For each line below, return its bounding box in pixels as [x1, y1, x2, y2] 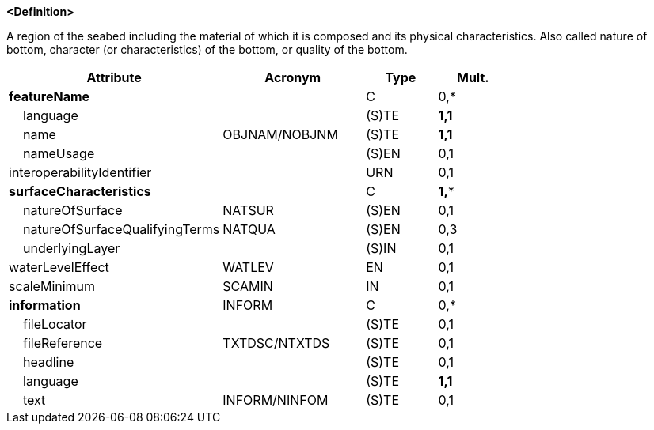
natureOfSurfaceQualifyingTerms [23, 221, 220, 237]
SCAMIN [222, 278, 273, 294]
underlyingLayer [23, 240, 120, 256]
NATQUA [222, 221, 276, 237]
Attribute [86, 70, 142, 85]
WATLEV [222, 259, 274, 275]
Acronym [264, 70, 321, 85]
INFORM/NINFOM [222, 392, 329, 408]
